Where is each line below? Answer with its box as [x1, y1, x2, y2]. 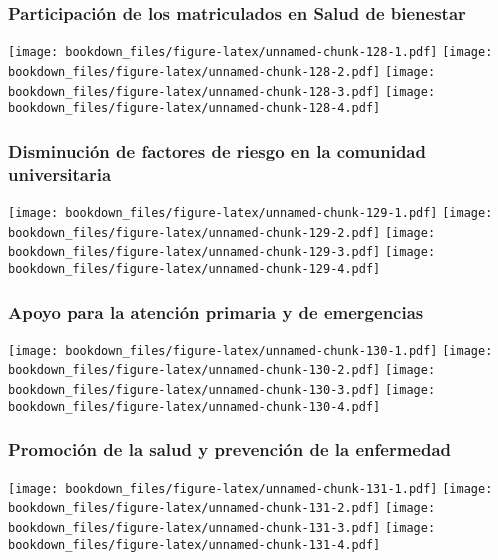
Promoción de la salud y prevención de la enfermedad [8, 437, 451, 462]
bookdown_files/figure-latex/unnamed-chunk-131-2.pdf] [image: [8, 501, 436, 516]
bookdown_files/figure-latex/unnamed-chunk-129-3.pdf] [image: [8, 245, 436, 260]
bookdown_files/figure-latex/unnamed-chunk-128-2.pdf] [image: [8, 64, 436, 79]
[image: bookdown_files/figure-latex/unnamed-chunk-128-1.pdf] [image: [8, 45, 493, 60]
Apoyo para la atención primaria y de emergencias [8, 299, 424, 324]
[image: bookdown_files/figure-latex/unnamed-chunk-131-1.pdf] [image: [8, 481, 493, 496]
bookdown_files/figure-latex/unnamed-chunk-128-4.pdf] [8, 101, 381, 116]
